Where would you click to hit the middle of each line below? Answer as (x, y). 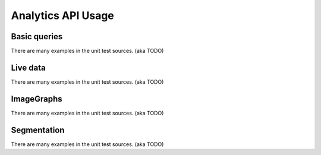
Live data (28, 67)
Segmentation (38, 130)
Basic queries (37, 37)
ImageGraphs (37, 99)
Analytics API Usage (62, 15)
